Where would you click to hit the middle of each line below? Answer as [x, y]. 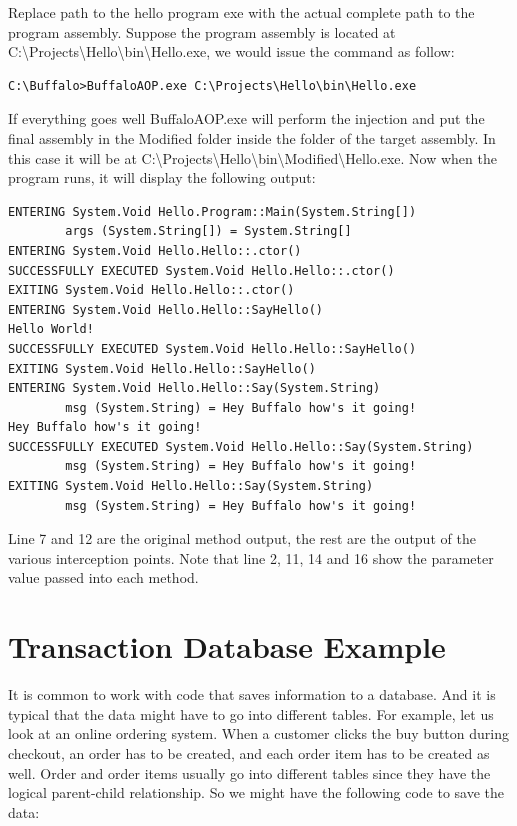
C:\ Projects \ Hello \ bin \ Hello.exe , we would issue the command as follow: [231, 51]
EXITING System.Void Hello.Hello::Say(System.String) [191, 486]
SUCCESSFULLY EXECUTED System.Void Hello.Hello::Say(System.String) [241, 446]
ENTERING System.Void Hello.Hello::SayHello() [165, 309]
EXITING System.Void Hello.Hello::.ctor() [151, 290]
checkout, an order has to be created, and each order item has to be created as [249, 752]
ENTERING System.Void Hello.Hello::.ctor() [155, 250]
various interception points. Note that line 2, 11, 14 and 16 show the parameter [251, 557]
